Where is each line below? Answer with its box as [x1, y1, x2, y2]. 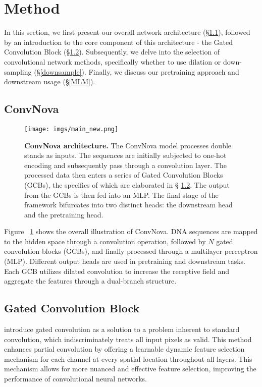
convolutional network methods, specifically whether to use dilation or [4, 56, 221, 67]
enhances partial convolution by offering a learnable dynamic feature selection [4, 344, 245, 354]
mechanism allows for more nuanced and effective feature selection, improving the [4, 363, 256, 374]
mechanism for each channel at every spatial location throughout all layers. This [4, 353, 252, 364]
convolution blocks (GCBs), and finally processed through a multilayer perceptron [4, 246, 258, 256]
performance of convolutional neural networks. [4, 373, 147, 384]
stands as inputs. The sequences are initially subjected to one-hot [24, 150, 227, 160]
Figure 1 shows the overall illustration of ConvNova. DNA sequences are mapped [4, 226, 258, 237]
